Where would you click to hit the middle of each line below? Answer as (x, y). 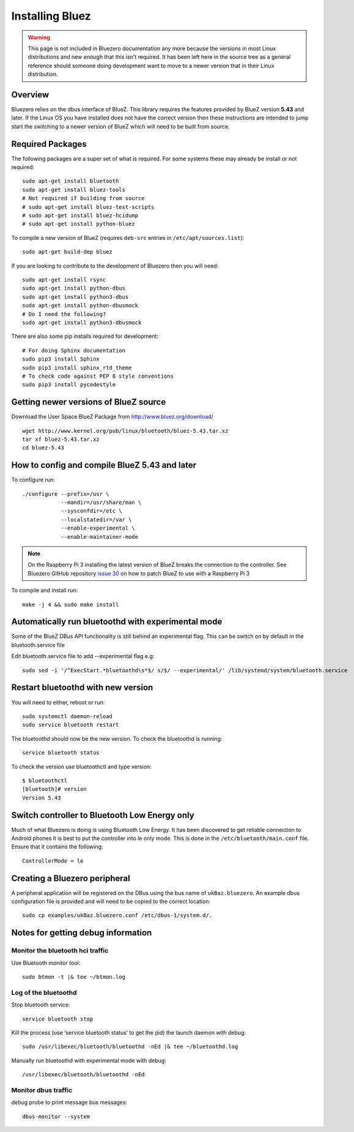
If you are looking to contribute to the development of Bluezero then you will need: (115, 266)
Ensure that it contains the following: (57, 847)
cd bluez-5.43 (43, 448)
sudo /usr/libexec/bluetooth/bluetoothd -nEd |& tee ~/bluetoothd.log (130, 1047)
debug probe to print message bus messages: (69, 1103)
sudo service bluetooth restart (71, 725)
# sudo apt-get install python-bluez (79, 224)
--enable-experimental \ (98, 528)
